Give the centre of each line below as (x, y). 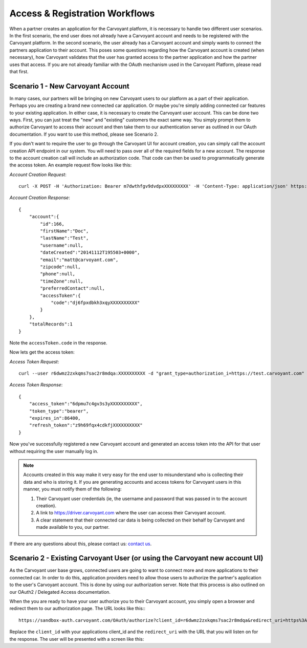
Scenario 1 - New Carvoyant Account (70, 86)
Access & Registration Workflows (82, 13)
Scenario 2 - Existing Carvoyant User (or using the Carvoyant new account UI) (136, 558)
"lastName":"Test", (64, 238)
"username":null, (62, 245)
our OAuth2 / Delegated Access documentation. (60, 592)
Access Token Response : (36, 385)
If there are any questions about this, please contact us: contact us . (81, 544)
